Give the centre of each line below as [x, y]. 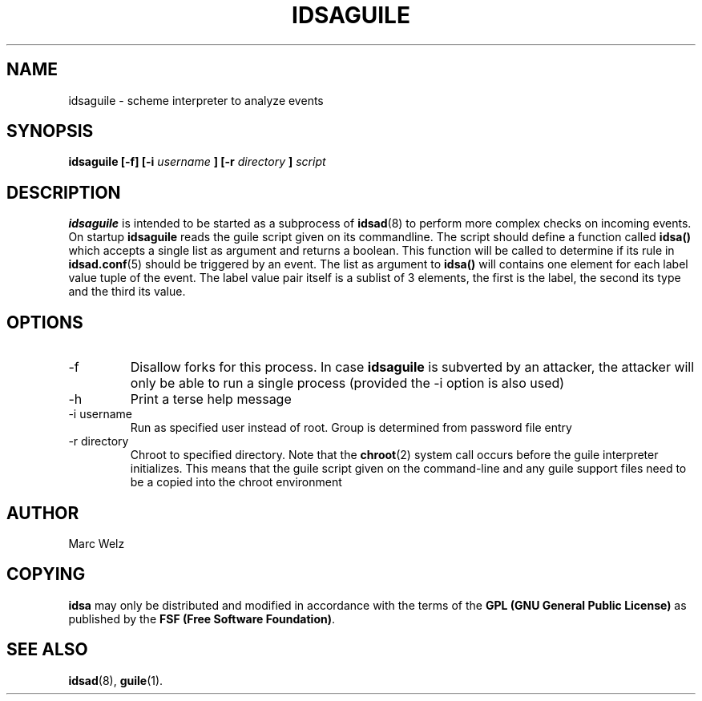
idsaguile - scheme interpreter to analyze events [196, 100]
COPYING [46, 574]
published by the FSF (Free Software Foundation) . [202, 618]
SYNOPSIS [50, 131]
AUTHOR [43, 513]
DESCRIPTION [64, 192]
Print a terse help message [211, 399]
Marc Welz [97, 543]
